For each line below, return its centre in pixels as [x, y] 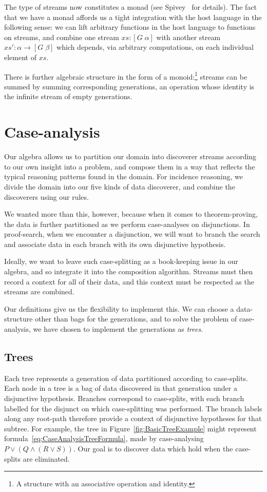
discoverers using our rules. [46, 196]
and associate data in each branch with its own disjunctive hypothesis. [115, 244]
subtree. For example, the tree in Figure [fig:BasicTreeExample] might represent [130, 428]
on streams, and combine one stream [62, 37]
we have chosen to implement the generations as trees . [118, 329]
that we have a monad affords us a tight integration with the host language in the [133, 17]
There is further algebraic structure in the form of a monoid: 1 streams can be [126, 75]
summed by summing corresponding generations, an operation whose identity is [129, 86]
